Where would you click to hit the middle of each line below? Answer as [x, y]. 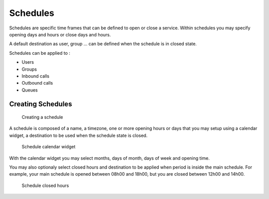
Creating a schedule [42, 117]
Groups [29, 69]
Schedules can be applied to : [40, 53]
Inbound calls [36, 76]
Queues [30, 90]
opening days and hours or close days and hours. [60, 34]
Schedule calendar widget [49, 147]
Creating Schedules [41, 104]
